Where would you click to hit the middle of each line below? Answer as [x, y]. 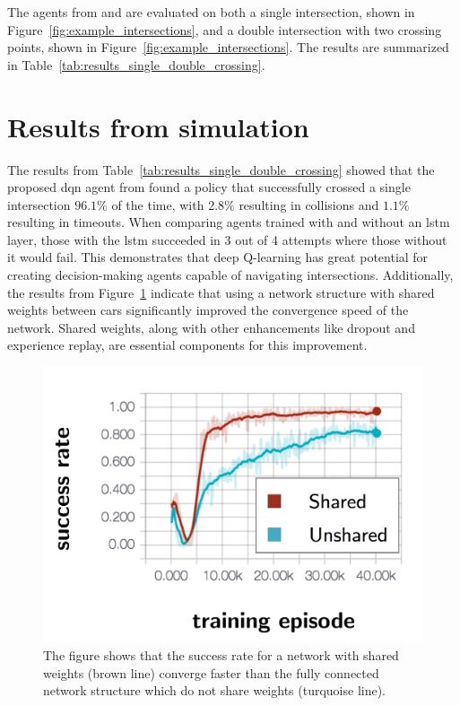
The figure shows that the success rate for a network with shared [221, 655]
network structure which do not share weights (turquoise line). [215, 690]
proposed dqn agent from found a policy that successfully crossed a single [209, 187]
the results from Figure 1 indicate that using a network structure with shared [221, 292]
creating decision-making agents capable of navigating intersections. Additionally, [230, 275]
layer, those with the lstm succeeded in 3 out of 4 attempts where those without [227, 239]
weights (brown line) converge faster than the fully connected [211, 672]
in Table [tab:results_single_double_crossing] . [136, 64]
